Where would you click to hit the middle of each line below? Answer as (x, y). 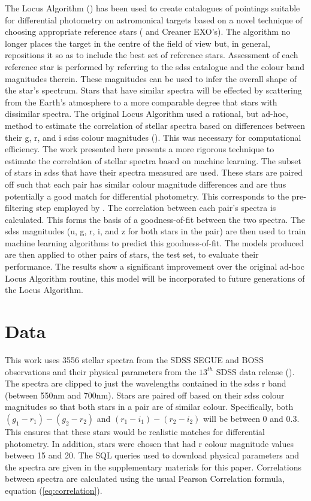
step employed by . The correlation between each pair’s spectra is (156, 208)
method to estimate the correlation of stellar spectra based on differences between (155, 125)
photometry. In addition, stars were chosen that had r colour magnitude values (149, 443)
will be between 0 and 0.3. (251, 418)
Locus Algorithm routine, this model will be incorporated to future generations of (155, 278)
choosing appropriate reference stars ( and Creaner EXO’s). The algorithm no (148, 31)
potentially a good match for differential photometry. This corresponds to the (147, 196)
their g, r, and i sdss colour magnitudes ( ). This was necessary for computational (153, 137)
